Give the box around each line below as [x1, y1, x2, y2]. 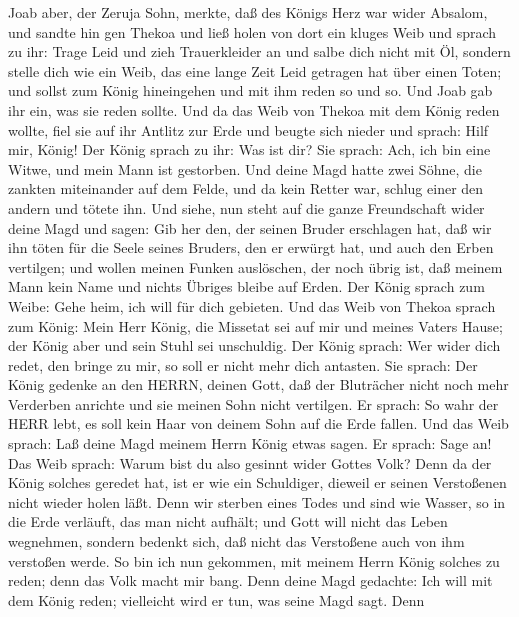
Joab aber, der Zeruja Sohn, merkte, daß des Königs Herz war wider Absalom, [8, 2, 488, 22]
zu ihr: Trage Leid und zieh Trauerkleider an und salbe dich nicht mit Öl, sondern [8, 41, 511, 62]
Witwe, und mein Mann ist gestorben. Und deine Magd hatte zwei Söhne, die [8, 158, 482, 179]
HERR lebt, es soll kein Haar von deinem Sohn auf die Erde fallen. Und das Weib [8, 413, 509, 434]
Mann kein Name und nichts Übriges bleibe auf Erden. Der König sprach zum [8, 276, 485, 297]
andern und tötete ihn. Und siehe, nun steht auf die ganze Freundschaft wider [8, 197, 485, 218]
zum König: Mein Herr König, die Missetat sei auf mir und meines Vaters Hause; [8, 315, 503, 336]
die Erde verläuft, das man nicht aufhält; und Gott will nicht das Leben [8, 511, 448, 532]
